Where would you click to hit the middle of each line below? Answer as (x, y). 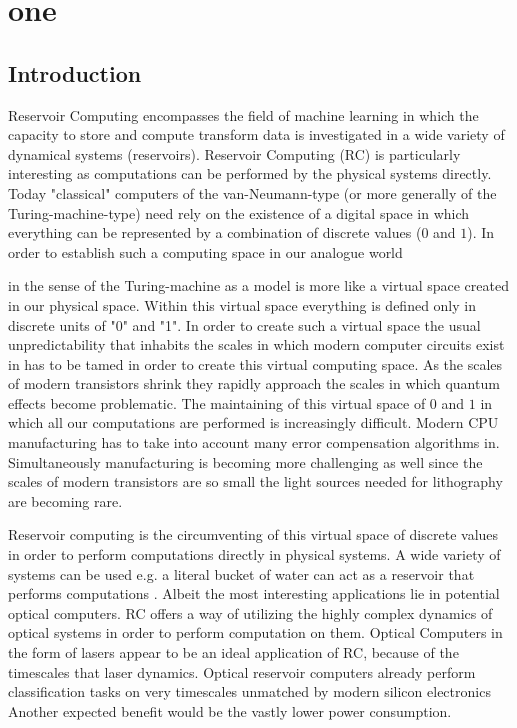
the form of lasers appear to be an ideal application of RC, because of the (233, 652)
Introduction (75, 72)
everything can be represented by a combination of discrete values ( (215, 232)
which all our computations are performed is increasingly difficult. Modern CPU (253, 422)
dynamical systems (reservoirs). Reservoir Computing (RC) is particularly (234, 153)
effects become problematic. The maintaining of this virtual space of (217, 402)
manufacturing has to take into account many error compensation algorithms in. (254, 442)
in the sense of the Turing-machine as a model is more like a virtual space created (258, 285)
